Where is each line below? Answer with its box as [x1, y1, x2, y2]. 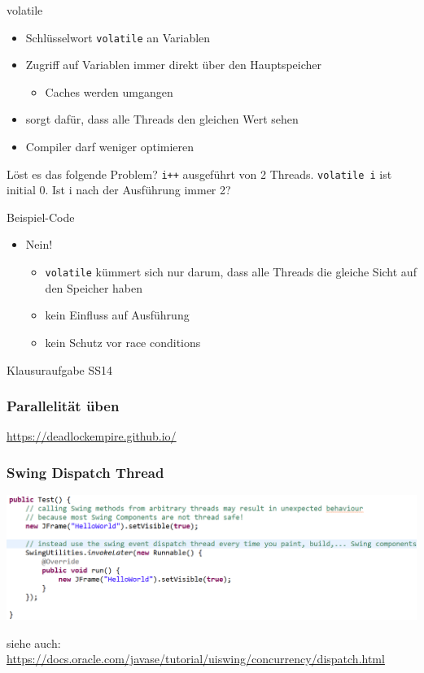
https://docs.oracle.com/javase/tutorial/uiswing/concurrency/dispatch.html [7, 650, 385, 667]
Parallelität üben [7, 396, 120, 416]
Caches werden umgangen [45, 83, 173, 100]
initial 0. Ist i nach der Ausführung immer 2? [7, 181, 231, 198]
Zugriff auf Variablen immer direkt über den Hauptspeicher [25, 56, 321, 73]
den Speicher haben [45, 279, 143, 296]
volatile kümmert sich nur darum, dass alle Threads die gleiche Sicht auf [45, 263, 417, 280]
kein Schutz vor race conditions [45, 333, 201, 350]
